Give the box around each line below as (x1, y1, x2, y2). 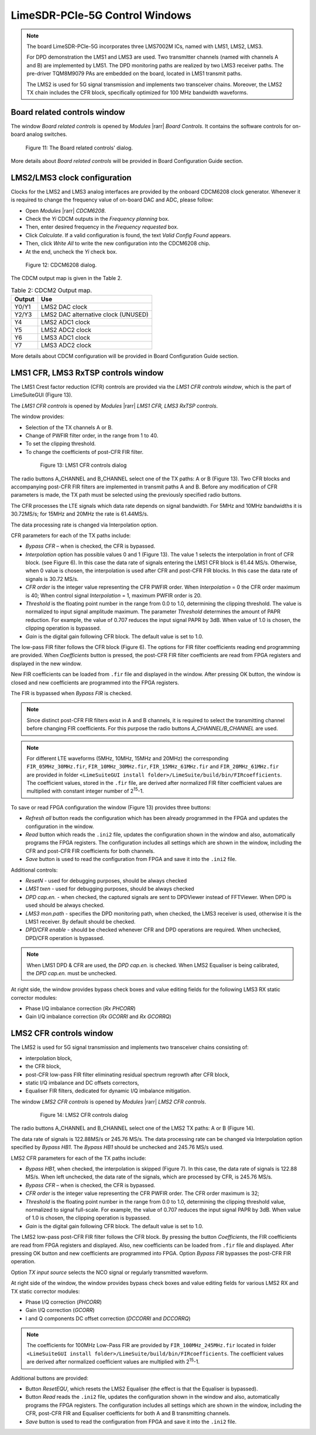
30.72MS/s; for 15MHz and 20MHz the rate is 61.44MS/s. (11, 510, 149, 518)
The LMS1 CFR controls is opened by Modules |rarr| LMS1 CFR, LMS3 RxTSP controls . (11, 402, 218, 409)
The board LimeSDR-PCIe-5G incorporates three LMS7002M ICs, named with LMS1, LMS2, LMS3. (26, 43, 263, 50)
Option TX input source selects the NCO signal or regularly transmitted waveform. (11, 1269, 208, 1276)
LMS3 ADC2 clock (41, 341, 92, 350)
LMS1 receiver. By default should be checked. (25, 918, 136, 925)
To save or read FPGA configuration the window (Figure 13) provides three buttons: (11, 804, 211, 811)
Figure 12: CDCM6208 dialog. (25, 261, 97, 268)
